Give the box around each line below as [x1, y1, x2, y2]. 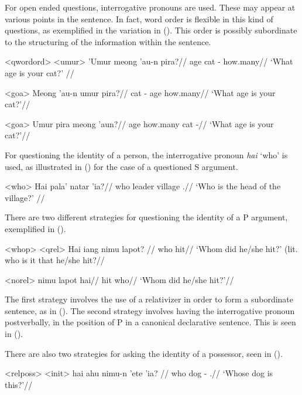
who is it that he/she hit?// [5, 254, 105, 266]
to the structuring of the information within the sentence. [5, 35, 211, 47]
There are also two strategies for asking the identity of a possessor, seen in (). [5, 347, 283, 359]
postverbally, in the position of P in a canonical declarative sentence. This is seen [5, 316, 296, 328]
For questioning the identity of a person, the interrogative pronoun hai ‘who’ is [5, 148, 288, 161]
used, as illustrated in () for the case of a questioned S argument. [5, 160, 238, 172]
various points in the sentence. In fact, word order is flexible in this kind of [5, 12, 273, 25]
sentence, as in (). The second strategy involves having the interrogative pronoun [5, 304, 295, 316]
